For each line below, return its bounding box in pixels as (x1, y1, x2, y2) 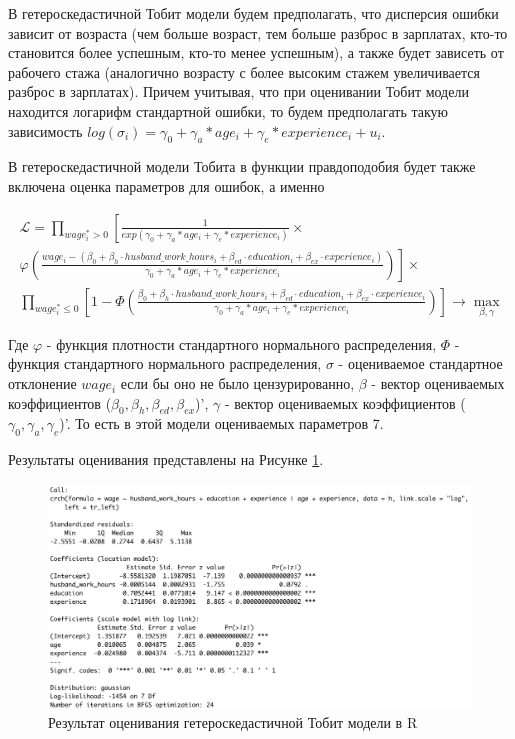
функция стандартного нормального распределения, (8, 353, 322, 374)
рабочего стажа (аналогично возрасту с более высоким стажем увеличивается (8, 61, 480, 82)
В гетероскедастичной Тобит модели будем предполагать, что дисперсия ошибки (8, 3, 499, 23)
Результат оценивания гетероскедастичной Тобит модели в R (48, 712, 418, 733)
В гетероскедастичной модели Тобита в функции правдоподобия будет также (8, 156, 476, 177)
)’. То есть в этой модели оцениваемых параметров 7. (59, 413, 384, 434)
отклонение (8, 373, 77, 394)
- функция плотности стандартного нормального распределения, (46, 333, 437, 354)
